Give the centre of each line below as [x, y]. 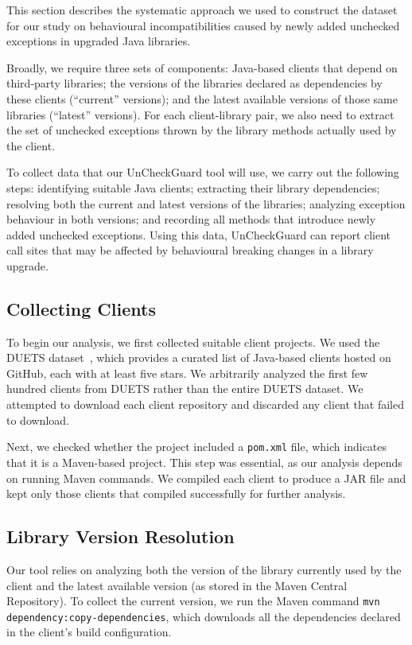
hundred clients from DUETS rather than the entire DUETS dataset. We [185, 389]
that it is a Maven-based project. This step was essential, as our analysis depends [204, 462]
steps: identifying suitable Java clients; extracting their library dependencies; [193, 187]
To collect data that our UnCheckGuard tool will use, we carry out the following [203, 172]
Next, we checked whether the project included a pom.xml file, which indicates [197, 447]
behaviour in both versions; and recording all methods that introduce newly [191, 219]
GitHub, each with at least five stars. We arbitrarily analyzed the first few [187, 373]
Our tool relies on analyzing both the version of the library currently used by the [204, 569]
